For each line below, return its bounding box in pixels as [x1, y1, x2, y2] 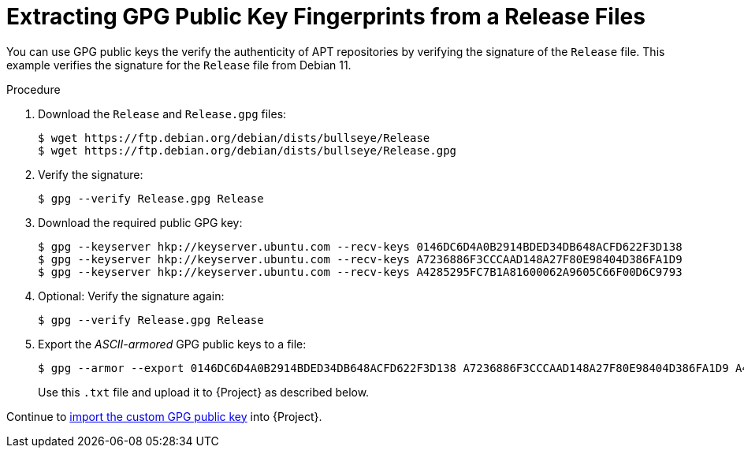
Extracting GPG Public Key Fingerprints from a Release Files [6, 3, 645, 30]
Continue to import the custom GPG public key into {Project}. [6, 409, 322, 423]
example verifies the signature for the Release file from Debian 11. [6, 58, 352, 72]
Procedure [6, 82, 61, 96]
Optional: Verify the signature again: [38, 288, 225, 303]
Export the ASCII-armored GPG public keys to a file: [38, 337, 307, 351]
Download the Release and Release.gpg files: [38, 106, 287, 121]
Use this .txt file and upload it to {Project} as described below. [38, 385, 370, 399]
